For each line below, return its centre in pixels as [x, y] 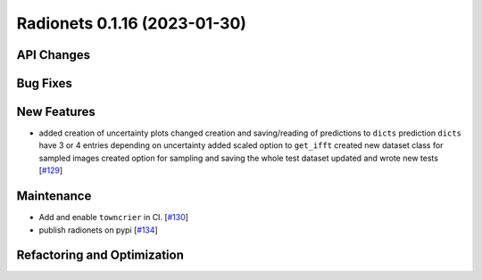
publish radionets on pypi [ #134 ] [98, 230]
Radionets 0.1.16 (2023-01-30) [132, 23]
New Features [56, 112]
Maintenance [54, 196]
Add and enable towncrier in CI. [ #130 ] [114, 218]
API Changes [54, 55]
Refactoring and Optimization [100, 255]
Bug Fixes [45, 83]
